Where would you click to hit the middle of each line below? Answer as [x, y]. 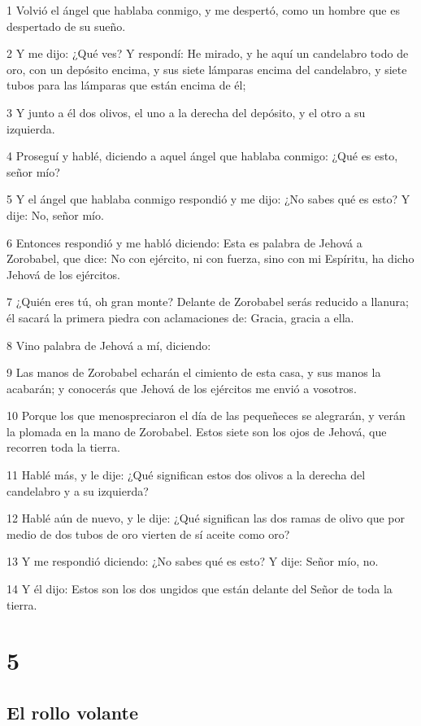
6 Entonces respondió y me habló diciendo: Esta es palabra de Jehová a [184, 242]
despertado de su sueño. [66, 26]
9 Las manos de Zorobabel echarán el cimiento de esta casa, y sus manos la [194, 372]
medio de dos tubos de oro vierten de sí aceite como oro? [148, 534]
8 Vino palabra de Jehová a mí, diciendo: [109, 345]
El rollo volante [72, 712]
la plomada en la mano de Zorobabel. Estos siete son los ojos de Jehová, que [197, 431]
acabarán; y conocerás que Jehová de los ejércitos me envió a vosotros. [182, 388]
